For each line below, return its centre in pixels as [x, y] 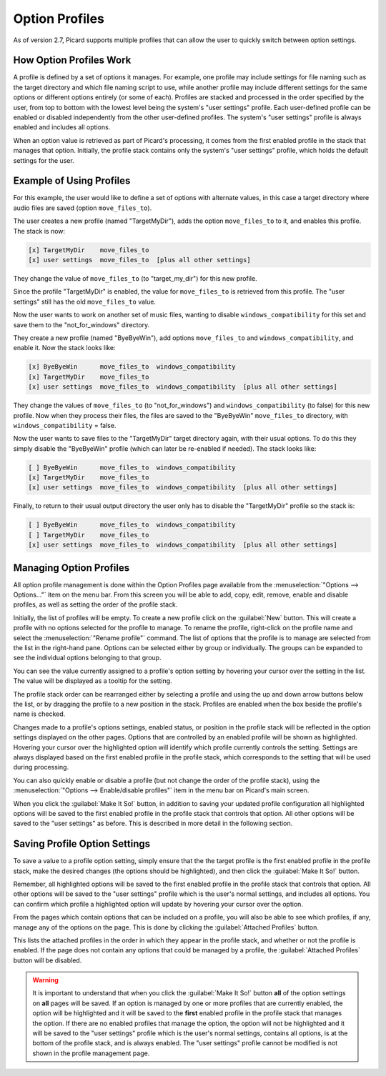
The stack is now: [39, 231]
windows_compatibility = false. [65, 425]
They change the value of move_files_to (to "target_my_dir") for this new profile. [135, 279]
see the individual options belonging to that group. [87, 658]
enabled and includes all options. [62, 127]
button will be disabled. [48, 960]
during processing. [41, 767]
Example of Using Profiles [72, 181]
